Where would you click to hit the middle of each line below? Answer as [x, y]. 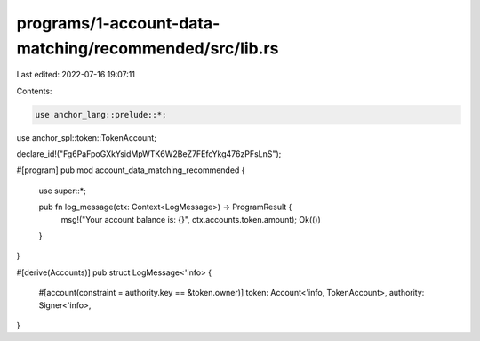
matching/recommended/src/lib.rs [148, 48]
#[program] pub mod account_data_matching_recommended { [131, 170]
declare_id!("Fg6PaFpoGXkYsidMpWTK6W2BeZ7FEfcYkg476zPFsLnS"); [149, 154]
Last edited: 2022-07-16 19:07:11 [76, 75]
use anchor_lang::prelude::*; [101, 114]
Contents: [34, 91]
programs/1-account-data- [118, 23]
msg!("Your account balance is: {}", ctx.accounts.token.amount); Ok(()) [191, 219]
